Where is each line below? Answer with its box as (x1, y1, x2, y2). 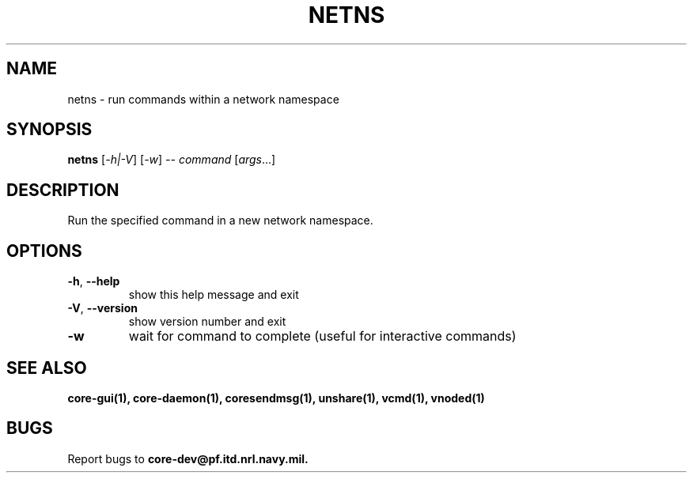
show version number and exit (128, 315, 286, 329)
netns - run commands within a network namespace (67, 92, 339, 106)
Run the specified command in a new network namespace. (67, 213, 373, 228)
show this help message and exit (128, 288, 299, 302)
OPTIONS (6, 240, 82, 261)
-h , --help (67, 274, 120, 289)
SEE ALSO (6, 357, 87, 378)
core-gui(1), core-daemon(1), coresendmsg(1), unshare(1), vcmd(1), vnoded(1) (67, 390, 485, 405)
